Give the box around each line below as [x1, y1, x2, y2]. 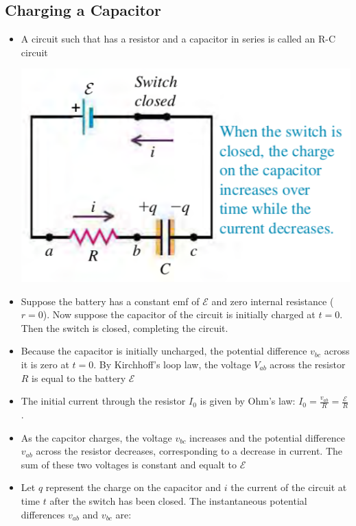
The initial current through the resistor [21, 394, 186, 408]
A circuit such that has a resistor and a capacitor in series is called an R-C [21, 32, 336, 46]
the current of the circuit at [230, 480, 347, 494]
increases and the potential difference [189, 430, 346, 444]
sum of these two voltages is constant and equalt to [21, 457, 237, 471]
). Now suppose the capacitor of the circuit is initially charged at [43, 307, 316, 322]
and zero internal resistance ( [211, 294, 334, 308]
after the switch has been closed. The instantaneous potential [49, 493, 307, 507]
